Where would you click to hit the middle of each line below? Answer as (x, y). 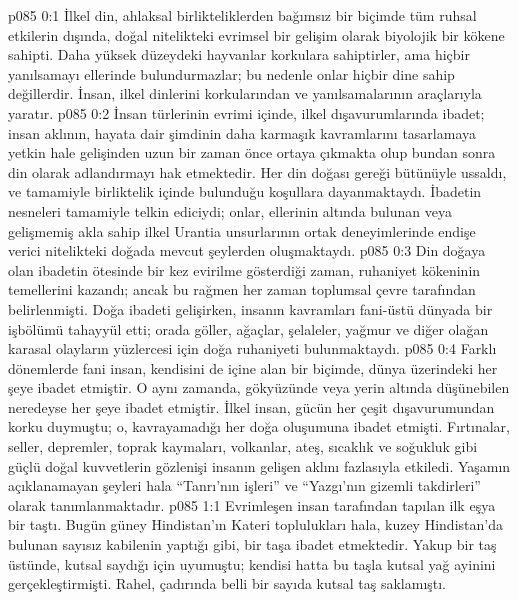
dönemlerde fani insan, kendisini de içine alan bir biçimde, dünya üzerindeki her (253, 367)
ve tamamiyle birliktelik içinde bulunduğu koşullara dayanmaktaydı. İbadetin (245, 191)
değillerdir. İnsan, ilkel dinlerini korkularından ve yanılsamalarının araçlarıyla (245, 93)
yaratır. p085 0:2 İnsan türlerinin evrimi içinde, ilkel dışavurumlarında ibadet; (246, 112)
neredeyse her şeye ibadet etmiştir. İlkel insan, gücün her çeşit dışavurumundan (251, 406)
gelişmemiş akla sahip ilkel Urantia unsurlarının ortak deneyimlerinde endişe (242, 230)
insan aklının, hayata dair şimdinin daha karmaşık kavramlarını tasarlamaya (242, 132)
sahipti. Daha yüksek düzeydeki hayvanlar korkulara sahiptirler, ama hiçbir (239, 54)
